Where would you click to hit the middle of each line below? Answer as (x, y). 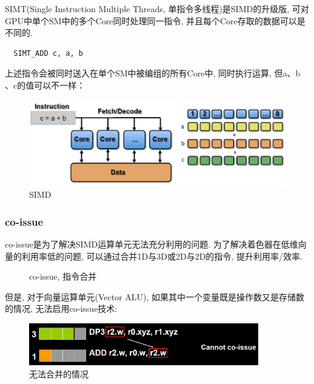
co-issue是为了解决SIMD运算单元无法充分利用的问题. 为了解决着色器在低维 (152, 244)
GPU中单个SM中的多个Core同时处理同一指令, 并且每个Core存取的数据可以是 (155, 20)
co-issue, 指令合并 (63, 276)
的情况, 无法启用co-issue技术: (61, 308)
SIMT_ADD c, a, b (48, 53)
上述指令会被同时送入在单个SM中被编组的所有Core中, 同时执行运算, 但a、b (153, 73)
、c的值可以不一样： (45, 85)
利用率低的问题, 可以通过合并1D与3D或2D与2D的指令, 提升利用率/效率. (162, 256)
